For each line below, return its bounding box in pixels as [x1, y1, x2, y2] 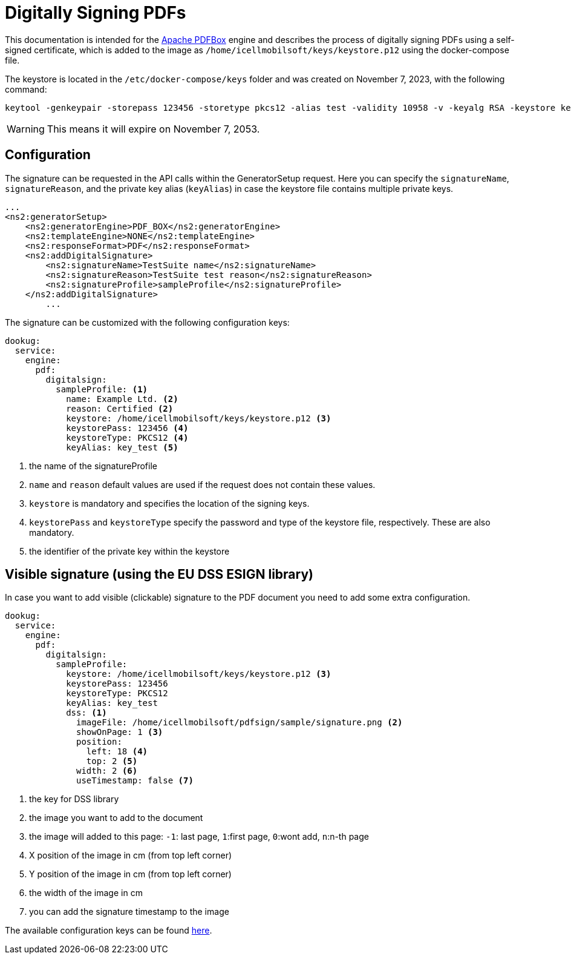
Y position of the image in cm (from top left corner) [29, 869, 232, 880]
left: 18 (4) [86, 746, 148, 757]
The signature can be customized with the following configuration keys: [5, 317, 290, 328]
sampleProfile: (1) [56, 384, 148, 394]
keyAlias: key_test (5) [66, 442, 178, 452]
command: [5, 84, 47, 94]
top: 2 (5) [86, 756, 138, 766]
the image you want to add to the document [29, 812, 203, 823]
